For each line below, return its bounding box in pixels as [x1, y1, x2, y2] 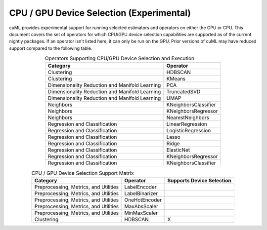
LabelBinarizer [124, 190, 158, 197]
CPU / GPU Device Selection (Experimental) [9, 7, 191, 18]
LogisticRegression [166, 127, 211, 134]
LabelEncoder [124, 183, 157, 190]
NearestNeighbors [166, 114, 210, 121]
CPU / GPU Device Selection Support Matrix [31, 169, 134, 176]
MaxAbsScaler [124, 203, 158, 210]
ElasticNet [166, 147, 190, 153]
